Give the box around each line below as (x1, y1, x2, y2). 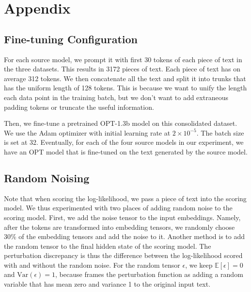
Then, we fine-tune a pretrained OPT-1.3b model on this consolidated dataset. (4, 118, 237, 128)
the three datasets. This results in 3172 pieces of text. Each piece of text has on (4, 64, 241, 74)
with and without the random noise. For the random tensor (4, 259, 180, 270)
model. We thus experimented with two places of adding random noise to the (4, 203, 233, 213)
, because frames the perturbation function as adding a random (55, 269, 243, 279)
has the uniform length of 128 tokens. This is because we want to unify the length (4, 83, 247, 93)
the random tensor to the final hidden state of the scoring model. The (4, 240, 211, 251)
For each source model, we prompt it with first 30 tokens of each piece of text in (4, 54, 242, 64)
